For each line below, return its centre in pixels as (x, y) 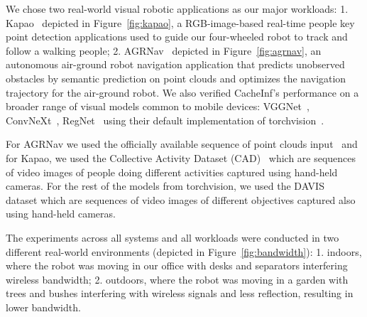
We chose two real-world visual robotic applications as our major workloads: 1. (177, 9)
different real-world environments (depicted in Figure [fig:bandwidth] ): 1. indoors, (184, 251)
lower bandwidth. (43, 307)
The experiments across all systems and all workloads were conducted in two (172, 237)
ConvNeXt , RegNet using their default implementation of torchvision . (165, 120)
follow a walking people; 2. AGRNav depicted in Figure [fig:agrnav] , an (164, 50)
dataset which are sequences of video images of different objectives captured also (181, 199)
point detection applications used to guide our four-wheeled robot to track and (177, 37)
